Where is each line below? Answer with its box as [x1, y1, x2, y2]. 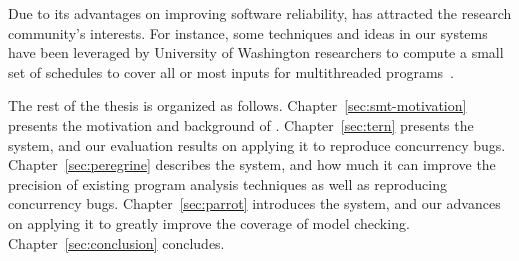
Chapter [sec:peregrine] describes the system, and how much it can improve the [8, 154, 496, 175]
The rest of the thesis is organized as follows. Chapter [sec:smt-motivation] [8, 95, 467, 116]
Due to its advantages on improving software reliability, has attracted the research [8, 3, 512, 23]
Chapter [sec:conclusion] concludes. [8, 232, 225, 253]
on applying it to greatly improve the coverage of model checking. [8, 212, 410, 233]
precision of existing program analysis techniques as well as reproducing [8, 173, 448, 194]
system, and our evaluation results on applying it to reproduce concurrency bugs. [8, 134, 506, 155]
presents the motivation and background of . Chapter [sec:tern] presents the [8, 114, 474, 135]
